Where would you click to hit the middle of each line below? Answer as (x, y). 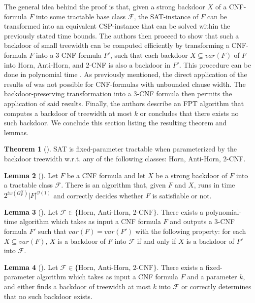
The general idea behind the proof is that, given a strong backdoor (105, 6)
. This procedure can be (215, 64)
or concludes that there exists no (189, 113)
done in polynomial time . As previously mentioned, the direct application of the (126, 74)
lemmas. (16, 132)
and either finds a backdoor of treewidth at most (78, 286)
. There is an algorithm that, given (113, 185)
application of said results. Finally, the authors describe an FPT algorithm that (124, 103)
